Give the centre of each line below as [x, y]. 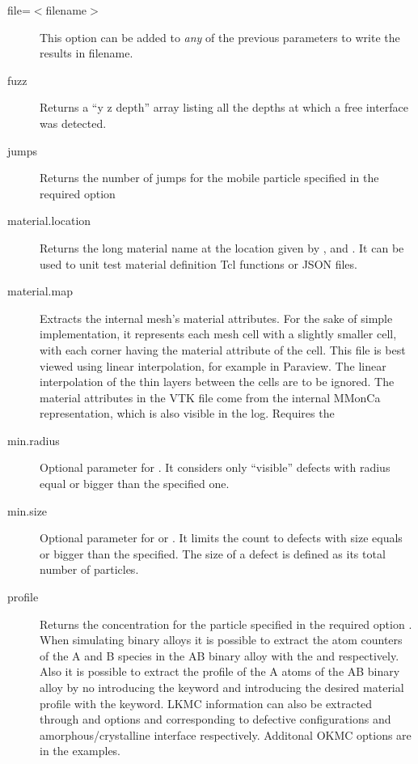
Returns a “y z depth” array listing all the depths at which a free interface [224, 107]
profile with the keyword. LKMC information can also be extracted [206, 703]
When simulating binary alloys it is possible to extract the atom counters [221, 640]
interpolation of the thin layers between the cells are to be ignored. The [217, 382]
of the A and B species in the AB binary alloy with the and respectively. [220, 655]
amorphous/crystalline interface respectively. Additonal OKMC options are [226, 734]
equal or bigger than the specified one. [135, 484]
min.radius [34, 440]
